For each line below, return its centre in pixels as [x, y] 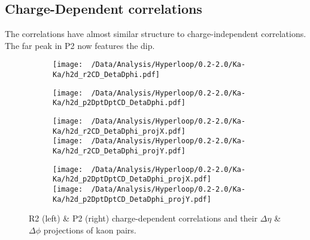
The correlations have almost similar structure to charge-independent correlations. [156, 34]
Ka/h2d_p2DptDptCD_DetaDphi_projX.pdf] [132, 179]
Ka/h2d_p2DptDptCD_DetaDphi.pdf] [119, 103]
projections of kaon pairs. [90, 230]
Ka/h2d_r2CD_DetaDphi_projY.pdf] [119, 151]
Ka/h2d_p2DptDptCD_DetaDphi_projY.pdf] [132, 199]
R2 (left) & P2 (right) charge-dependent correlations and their [143, 218]
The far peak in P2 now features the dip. [80, 45]
